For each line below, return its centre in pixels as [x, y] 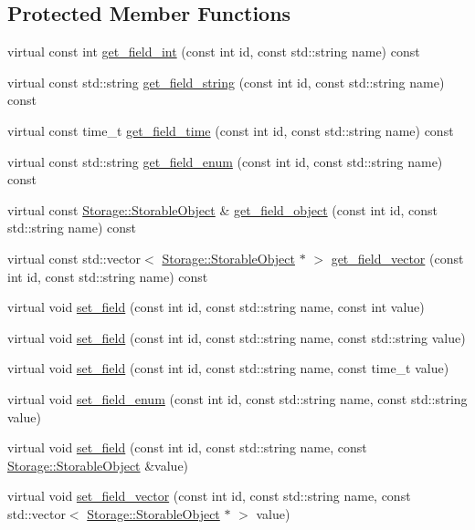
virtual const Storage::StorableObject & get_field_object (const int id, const [222, 209]
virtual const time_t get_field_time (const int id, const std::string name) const [231, 130]
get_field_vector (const [397, 258]
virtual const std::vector [74, 258]
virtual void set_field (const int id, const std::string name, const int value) [216, 307]
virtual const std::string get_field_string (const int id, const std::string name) [226, 82]
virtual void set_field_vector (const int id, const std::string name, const [209, 496]
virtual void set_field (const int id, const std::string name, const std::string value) [237, 337]
